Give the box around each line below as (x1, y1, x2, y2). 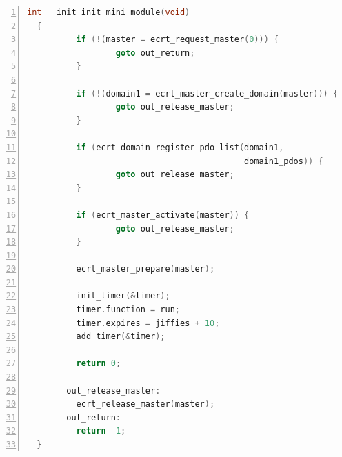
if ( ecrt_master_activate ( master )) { (76, 210, 250, 220)
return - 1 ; (76, 426, 126, 436)
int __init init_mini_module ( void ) (27, 8, 190, 17)
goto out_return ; (115, 48, 195, 58)
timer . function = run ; (76, 305, 180, 315)
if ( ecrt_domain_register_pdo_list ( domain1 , (76, 142, 284, 152)
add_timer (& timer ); (76, 332, 165, 342)
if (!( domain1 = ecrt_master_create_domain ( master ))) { (76, 88, 339, 99)
